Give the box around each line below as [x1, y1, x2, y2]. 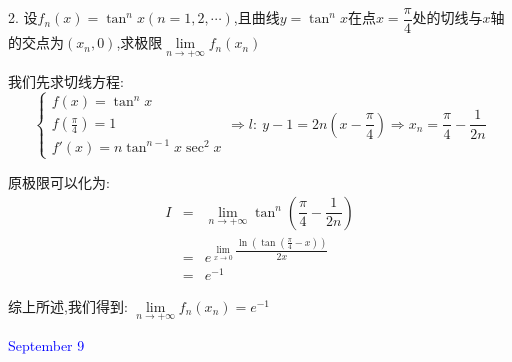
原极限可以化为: [8, 171, 110, 192]
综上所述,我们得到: [8, 295, 128, 316]
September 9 [8, 334, 85, 355]
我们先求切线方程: [8, 71, 124, 92]
